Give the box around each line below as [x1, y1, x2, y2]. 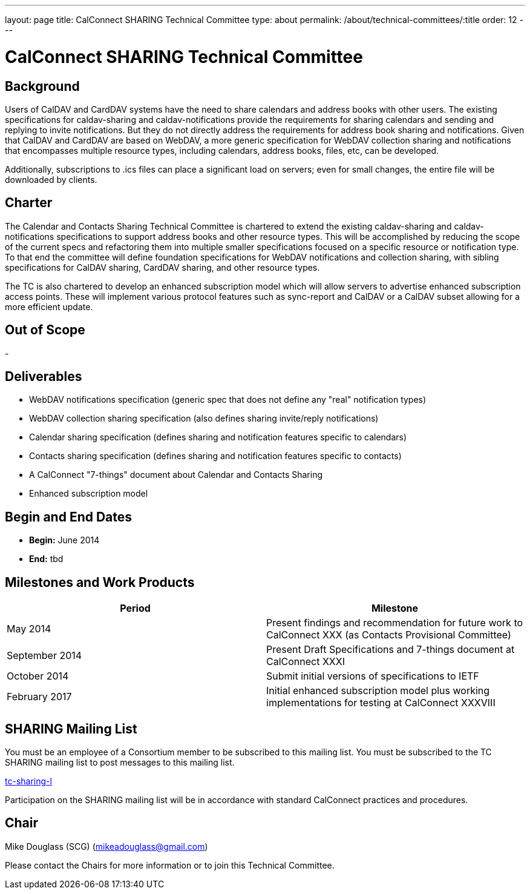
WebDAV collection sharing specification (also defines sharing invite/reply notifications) [29, 413, 379, 424]
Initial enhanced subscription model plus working [266, 684, 490, 697]
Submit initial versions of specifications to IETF [266, 670, 479, 683]
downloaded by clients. [5, 174, 97, 185]
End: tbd [29, 554, 64, 565]
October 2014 [7, 670, 69, 683]
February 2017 [7, 690, 72, 703]
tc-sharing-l [5, 775, 52, 786]
